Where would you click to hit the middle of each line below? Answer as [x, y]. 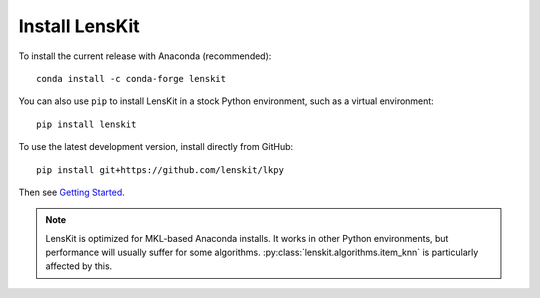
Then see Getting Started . [71, 192]
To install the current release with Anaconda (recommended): [145, 56]
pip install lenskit [86, 124]
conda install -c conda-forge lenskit [131, 78]
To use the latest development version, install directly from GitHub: [156, 147]
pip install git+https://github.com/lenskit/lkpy [160, 169]
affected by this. [79, 266]
